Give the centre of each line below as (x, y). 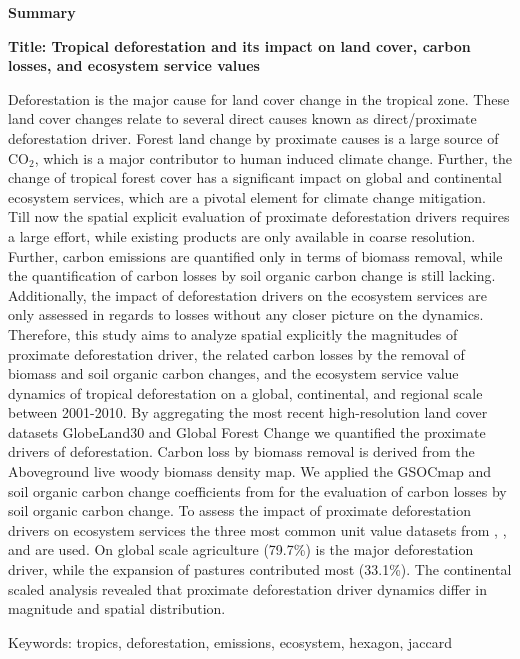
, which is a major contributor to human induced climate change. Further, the (273, 157)
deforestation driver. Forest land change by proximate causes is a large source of (253, 137)
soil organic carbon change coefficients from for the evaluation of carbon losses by (257, 490)
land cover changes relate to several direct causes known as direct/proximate (242, 118)
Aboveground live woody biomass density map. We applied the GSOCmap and (250, 471)
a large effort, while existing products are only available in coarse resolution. (242, 235)
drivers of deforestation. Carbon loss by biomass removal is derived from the (241, 451)
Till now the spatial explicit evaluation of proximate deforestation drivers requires (259, 216)
